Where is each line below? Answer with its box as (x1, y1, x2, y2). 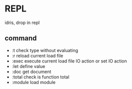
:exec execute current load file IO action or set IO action (11, 58, 127, 64)
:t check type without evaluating (11, 47, 78, 53)
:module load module (11, 79, 56, 85)
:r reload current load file (11, 52, 63, 58)
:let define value (11, 63, 45, 69)
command (4, 34, 37, 42)
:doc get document (11, 68, 51, 74)
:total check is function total (11, 73, 69, 80)
